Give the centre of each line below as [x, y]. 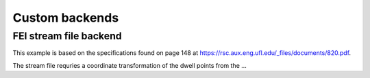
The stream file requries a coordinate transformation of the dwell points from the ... [129, 65]
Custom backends [66, 18]
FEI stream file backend [67, 36]
